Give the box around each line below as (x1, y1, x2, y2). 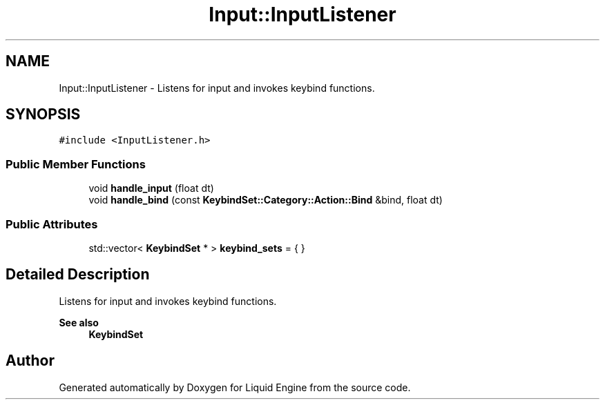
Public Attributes (6, 217, 98, 231)
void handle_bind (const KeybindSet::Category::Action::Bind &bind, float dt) (88, 194, 443, 206)
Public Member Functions (6, 157, 146, 171)
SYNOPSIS (6, 106, 81, 124)
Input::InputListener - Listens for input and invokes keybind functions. (59, 81, 375, 94)
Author (6, 352, 55, 370)
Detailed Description (6, 266, 150, 284)
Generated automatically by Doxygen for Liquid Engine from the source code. (59, 381, 411, 393)
